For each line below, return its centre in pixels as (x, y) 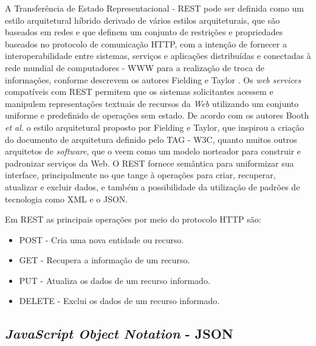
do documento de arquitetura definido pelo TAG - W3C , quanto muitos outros (151, 139)
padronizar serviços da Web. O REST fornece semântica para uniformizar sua (149, 163)
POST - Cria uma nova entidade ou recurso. (101, 239)
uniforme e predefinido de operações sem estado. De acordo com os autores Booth (157, 115)
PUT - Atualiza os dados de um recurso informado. (115, 280)
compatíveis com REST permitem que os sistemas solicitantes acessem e (139, 92)
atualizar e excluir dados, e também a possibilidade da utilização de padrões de (153, 186)
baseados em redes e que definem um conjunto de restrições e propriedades (144, 32)
